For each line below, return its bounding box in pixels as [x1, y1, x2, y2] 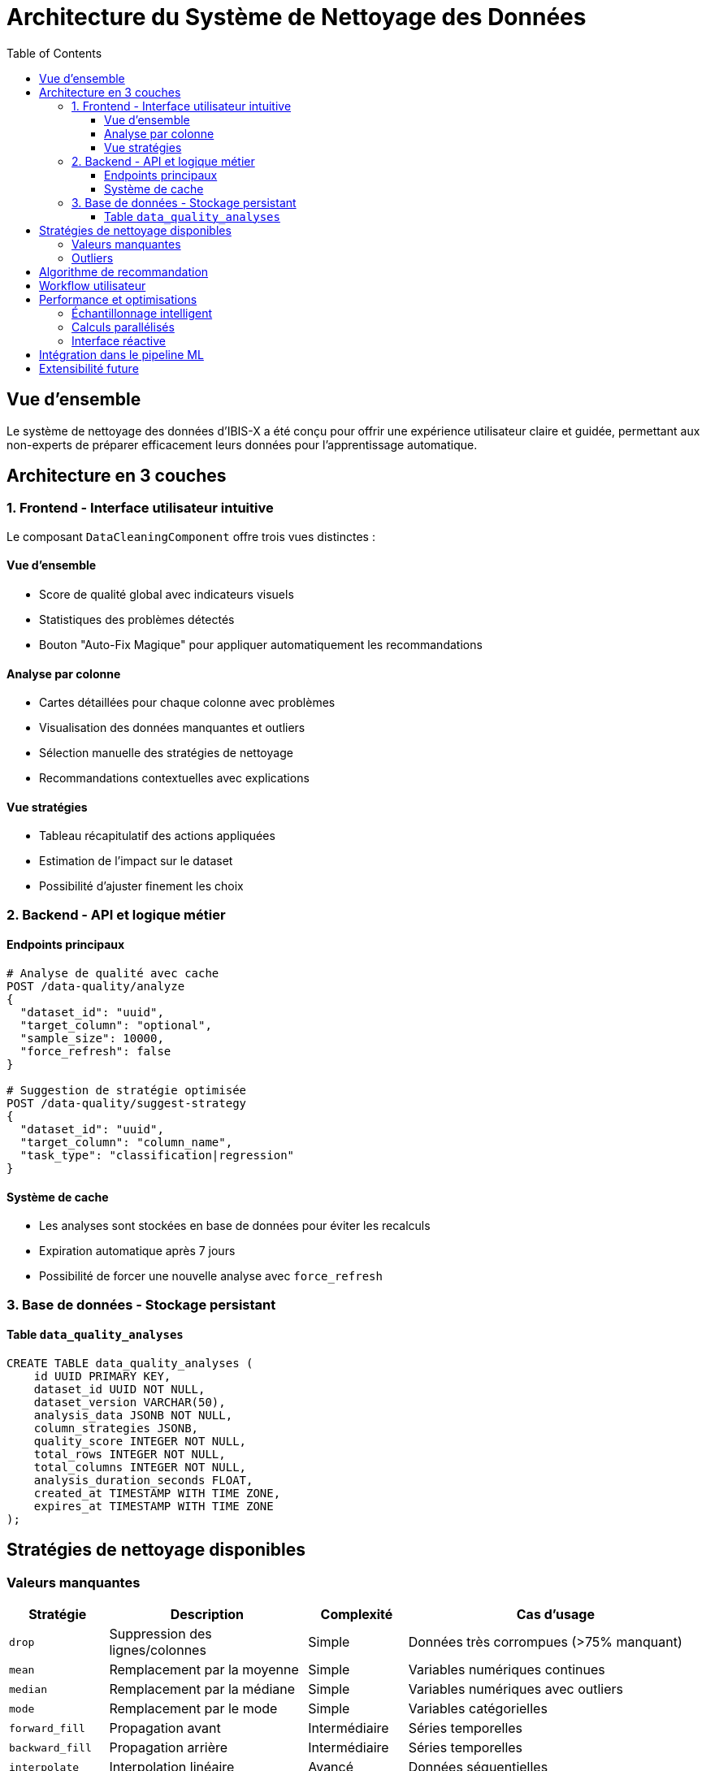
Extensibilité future [39, 361, 139, 375]
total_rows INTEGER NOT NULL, [33, 1447, 226, 1461]
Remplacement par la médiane [109, 1681, 296, 1698]
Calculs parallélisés [71, 319, 175, 334]
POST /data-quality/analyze [6, 980, 185, 994]
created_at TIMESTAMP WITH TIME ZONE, [33, 1486, 281, 1500]
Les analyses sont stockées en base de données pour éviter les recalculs [39, 1219, 431, 1233]
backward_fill [9, 1741, 92, 1754]
